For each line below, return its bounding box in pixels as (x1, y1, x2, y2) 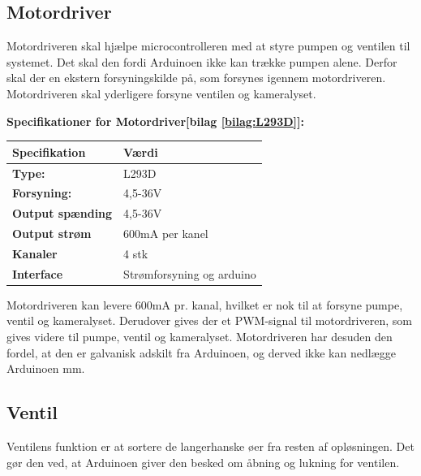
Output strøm (12, 225, 92, 242)
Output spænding (12, 205, 113, 222)
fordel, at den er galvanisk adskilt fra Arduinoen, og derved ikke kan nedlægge (6, 344, 396, 361)
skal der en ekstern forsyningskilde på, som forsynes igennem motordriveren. (6, 69, 386, 86)
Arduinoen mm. (6, 360, 85, 377)
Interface (12, 265, 63, 282)
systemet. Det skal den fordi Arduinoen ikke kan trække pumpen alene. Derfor (6, 53, 397, 70)
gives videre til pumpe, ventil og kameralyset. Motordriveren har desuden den (6, 328, 393, 345)
